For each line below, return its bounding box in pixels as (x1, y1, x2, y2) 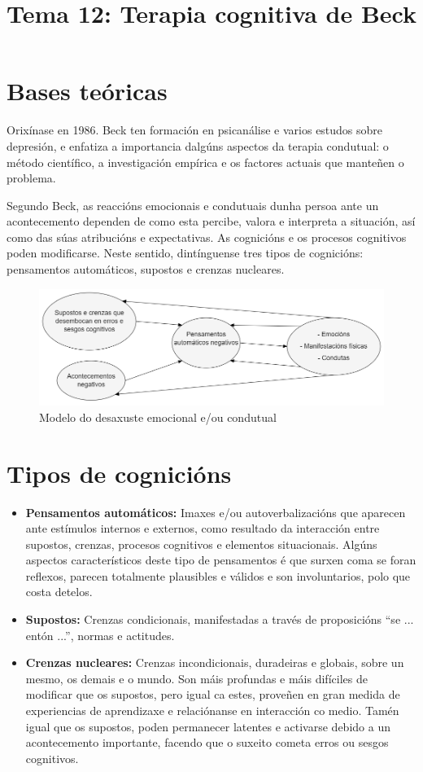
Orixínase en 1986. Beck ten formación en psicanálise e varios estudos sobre (7, 121, 383, 138)
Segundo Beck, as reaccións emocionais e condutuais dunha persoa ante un (7, 196, 379, 213)
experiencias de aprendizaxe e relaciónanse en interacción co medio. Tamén (25, 702, 399, 719)
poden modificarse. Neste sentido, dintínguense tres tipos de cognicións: (7, 244, 364, 261)
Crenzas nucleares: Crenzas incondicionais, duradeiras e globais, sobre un (25, 654, 404, 671)
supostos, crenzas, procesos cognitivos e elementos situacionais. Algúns (25, 535, 377, 552)
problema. (7, 169, 56, 186)
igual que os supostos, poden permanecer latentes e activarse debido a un (25, 717, 390, 735)
